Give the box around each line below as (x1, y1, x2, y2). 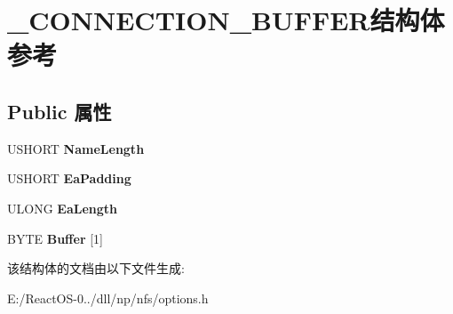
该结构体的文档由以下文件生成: (7, 259, 185, 278)
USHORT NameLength (7, 139, 145, 157)
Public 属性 (7, 97, 112, 125)
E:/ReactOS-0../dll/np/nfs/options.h (7, 288, 209, 307)
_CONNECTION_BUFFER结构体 (7, 2, 445, 38)
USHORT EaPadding (7, 169, 131, 188)
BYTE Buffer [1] (7, 229, 103, 247)
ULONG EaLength (7, 198, 117, 217)
